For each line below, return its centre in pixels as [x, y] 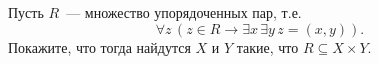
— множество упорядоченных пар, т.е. [184, 12]
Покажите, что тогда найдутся [99, 46]
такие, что [267, 46]
